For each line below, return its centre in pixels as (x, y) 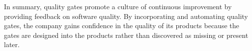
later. (12, 44)
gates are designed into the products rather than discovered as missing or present (126, 35)
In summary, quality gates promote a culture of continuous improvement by (118, 6)
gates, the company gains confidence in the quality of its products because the (122, 25)
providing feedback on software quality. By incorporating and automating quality (126, 16)
